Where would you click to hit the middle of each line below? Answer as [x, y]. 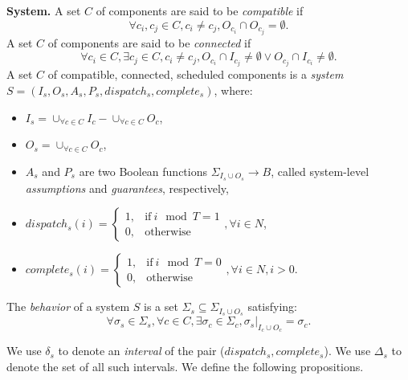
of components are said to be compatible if [200, 10]
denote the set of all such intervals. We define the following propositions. [185, 366]
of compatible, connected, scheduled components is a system [196, 74]
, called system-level [320, 171]
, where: [233, 90]
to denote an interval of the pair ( [141, 351]
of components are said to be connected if [149, 42]
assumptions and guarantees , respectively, [127, 188]
